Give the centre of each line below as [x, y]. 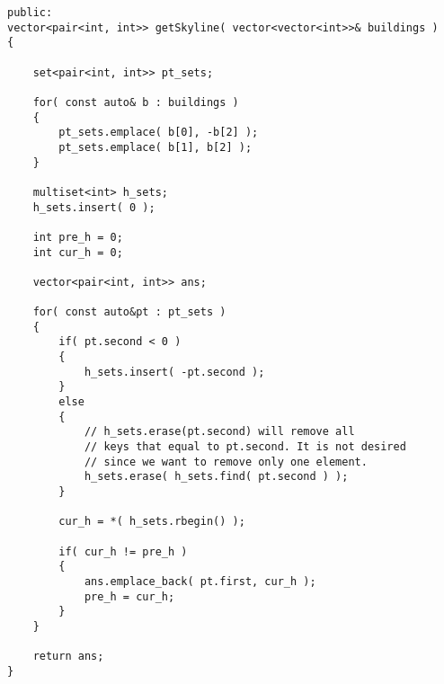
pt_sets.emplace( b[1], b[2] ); [155, 147]
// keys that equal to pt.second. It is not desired [245, 447]
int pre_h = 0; [78, 237]
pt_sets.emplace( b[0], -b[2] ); [159, 133]
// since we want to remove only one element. [226, 462]
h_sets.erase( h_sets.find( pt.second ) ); [216, 477]
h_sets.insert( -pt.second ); [174, 372]
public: [30, 13]
